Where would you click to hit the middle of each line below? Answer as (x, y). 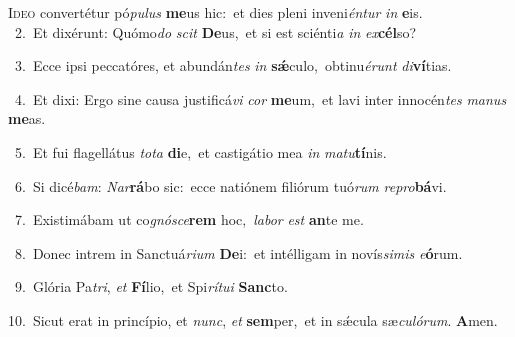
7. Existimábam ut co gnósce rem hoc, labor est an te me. (189, 219)
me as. (27, 118)
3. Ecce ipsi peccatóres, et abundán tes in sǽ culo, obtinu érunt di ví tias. (233, 65)
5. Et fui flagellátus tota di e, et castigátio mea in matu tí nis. (200, 151)
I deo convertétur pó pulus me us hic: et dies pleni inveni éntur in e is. (215, 12)
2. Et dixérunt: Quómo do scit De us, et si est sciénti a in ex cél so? (215, 31)
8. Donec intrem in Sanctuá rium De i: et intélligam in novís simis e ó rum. (238, 252)
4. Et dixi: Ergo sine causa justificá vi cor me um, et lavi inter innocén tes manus (260, 98)
